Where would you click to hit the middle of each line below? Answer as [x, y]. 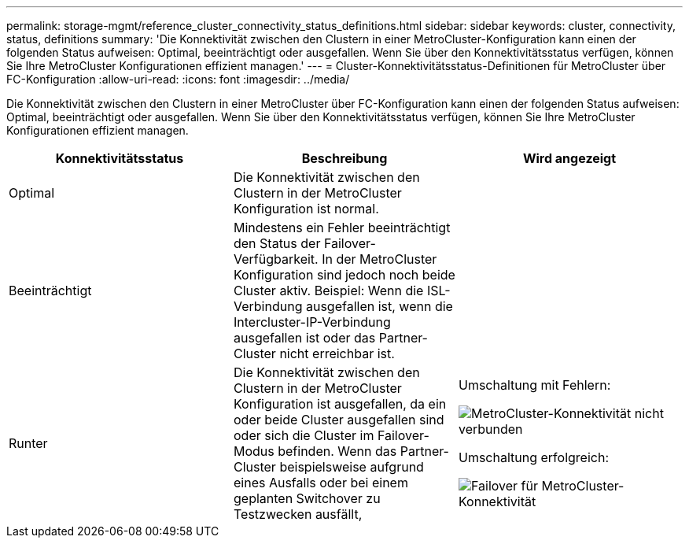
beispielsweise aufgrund [352, 467]
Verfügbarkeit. [276, 259]
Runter [28, 443]
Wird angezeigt [569, 158]
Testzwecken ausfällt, [298, 514]
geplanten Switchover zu [307, 498]
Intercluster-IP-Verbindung [312, 322]
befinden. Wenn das [337, 451]
